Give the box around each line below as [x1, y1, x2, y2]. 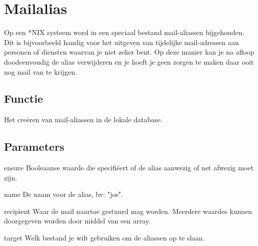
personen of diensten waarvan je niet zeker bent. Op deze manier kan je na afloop [4, 47, 254, 57]
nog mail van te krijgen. [4, 66, 77, 77]
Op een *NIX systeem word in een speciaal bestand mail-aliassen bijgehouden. [4, 27, 244, 38]
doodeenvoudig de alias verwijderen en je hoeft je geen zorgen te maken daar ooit [4, 56, 254, 67]
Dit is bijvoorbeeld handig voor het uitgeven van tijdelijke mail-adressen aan [4, 37, 239, 47]
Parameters [4, 139, 65, 154]
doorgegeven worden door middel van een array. [4, 215, 151, 226]
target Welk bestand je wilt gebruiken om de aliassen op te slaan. [4, 232, 205, 243]
